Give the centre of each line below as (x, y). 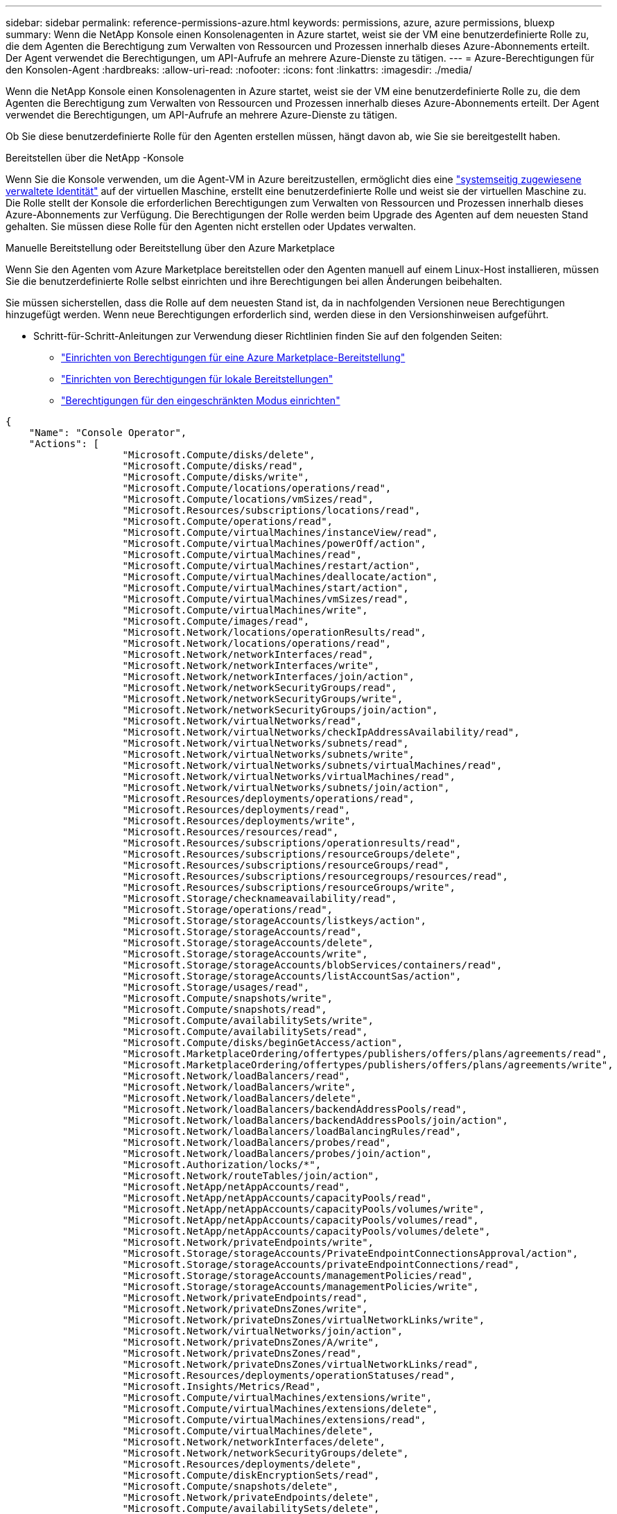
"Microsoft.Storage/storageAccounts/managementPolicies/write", (301, 1287)
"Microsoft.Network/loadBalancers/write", (239, 1087)
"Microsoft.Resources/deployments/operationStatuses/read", (289, 1375)
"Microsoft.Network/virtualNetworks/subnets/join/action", (286, 788)
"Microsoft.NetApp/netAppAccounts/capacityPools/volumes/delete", (306, 1231)
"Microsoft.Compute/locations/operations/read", (257, 488)
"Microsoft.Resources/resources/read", (231, 832)
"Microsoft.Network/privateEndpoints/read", (245, 1298)
